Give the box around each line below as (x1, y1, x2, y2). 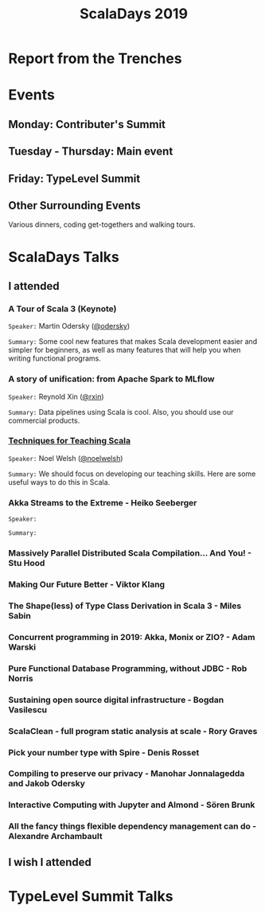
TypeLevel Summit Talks (8, 887, 173, 905)
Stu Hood (8, 558, 45, 569)
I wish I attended (8, 855, 92, 868)
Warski (8, 642, 37, 653)
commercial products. (8, 416, 80, 425)
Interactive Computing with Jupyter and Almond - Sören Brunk (8, 799, 255, 810)
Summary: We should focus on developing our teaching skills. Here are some (8, 469, 256, 478)
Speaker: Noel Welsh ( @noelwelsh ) (8, 453, 123, 462)
